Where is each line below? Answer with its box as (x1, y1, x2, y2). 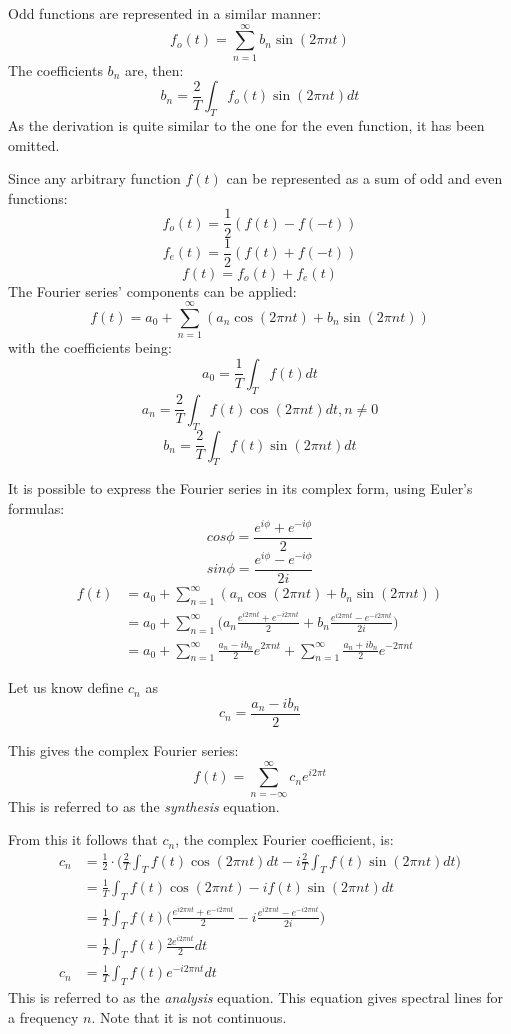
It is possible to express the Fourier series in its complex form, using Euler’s (8, 478, 473, 499)
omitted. (8, 134, 60, 155)
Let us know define (8, 677, 124, 698)
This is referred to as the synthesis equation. (8, 795, 280, 816)
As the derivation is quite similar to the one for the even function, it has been (8, 115, 485, 136)
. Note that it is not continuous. (91, 1006, 287, 1027)
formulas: (8, 497, 65, 518)
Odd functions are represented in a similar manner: (8, 3, 322, 23)
